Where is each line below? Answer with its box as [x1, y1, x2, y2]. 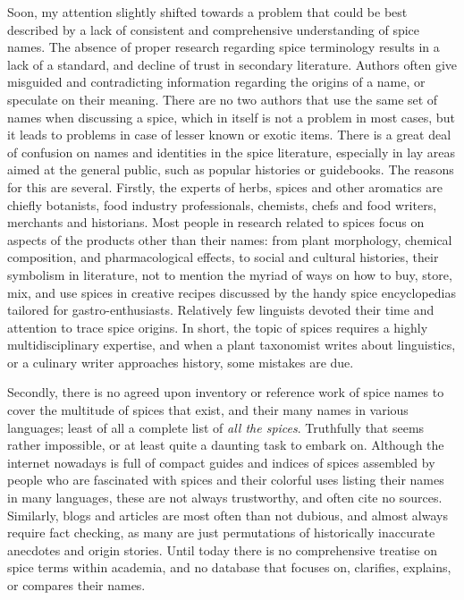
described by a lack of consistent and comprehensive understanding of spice [7, 20, 420, 38]
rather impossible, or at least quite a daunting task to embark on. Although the [7, 435, 444, 454]
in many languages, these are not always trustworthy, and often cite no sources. [7, 488, 443, 507]
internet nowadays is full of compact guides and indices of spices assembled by [7, 452, 435, 471]
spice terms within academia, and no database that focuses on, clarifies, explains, [7, 558, 451, 577]
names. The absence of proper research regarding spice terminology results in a [7, 38, 440, 56]
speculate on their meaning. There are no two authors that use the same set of [7, 89, 438, 108]
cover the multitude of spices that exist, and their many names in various [7, 401, 409, 419]
